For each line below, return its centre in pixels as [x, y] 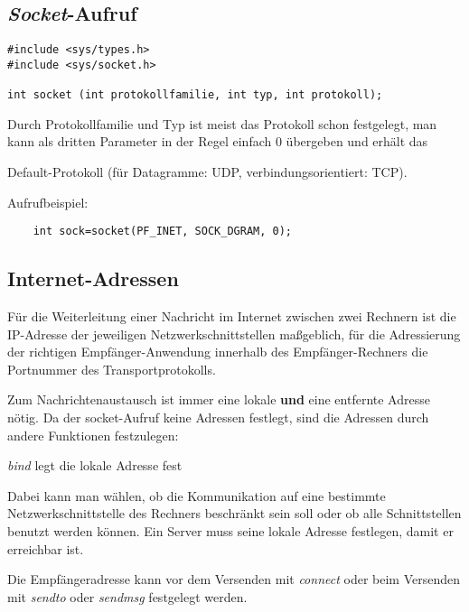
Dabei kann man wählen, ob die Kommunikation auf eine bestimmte [197, 495]
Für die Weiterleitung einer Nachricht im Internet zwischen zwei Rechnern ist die [232, 316]
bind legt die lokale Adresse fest [95, 465]
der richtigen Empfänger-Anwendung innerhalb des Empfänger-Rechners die [218, 352]
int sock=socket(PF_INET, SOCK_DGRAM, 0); [162, 232]
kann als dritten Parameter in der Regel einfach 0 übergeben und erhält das [218, 141]
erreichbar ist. [46, 548]
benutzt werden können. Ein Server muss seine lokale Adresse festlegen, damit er [230, 531]
